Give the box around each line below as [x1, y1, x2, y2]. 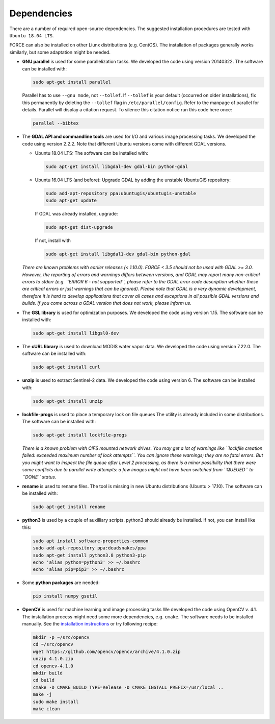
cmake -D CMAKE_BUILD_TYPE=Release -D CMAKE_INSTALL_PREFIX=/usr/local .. [33, 684, 224, 690]
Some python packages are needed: [22, 580, 100, 586]
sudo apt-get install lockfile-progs [33, 432, 127, 438]
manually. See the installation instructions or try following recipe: [22, 621, 158, 627]
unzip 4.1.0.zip [33, 656, 74, 662]
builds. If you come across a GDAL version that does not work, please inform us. [22, 300, 192, 306]
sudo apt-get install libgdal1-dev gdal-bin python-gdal [45, 251, 191, 257]
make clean [33, 706, 60, 712]
